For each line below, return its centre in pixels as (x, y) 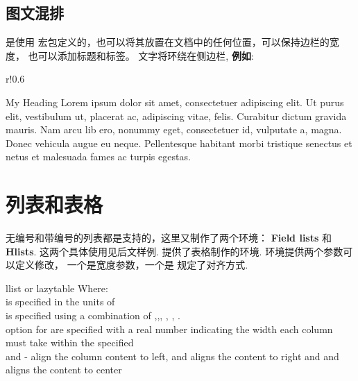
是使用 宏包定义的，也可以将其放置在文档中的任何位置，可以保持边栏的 (168, 42)
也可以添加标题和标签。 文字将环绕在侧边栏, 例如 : (141, 55)
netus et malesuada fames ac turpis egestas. (98, 156)
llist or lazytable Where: (57, 288)
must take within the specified (70, 342)
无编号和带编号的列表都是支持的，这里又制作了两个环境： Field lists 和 (169, 238)
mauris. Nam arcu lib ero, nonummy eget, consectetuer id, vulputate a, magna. (174, 129)
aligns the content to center (64, 370)
